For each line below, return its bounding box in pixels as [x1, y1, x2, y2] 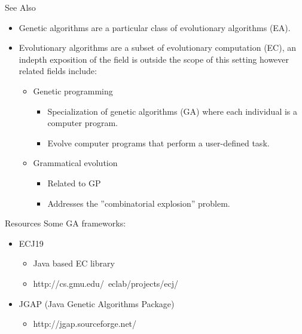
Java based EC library [33, 257, 115, 269]
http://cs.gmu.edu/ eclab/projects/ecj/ [33, 277, 179, 289]
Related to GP [47, 176, 101, 189]
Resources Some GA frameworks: [5, 217, 126, 229]
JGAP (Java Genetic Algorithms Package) [19, 297, 175, 310]
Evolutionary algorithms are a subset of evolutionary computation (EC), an [19, 41, 297, 54]
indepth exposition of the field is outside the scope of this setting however [19, 53, 289, 65]
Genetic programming [33, 84, 113, 97]
